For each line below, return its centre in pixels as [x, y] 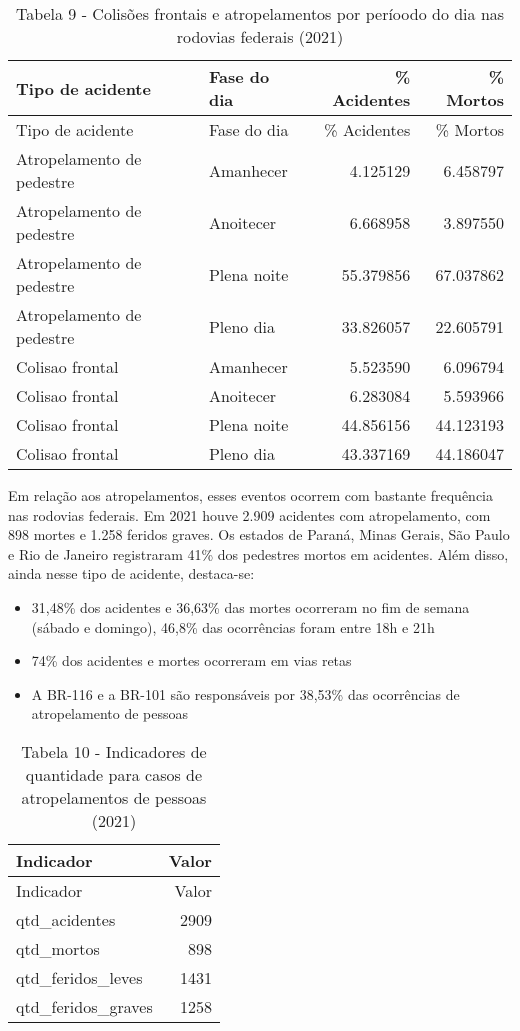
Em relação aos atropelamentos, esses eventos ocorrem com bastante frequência [251, 495]
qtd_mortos [58, 948]
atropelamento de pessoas [109, 713]
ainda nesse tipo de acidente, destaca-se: [131, 573]
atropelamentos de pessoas [114, 797]
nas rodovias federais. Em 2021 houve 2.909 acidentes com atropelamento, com [249, 514]
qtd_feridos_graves [84, 1006]
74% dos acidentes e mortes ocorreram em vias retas [191, 660]
